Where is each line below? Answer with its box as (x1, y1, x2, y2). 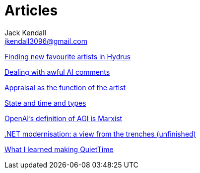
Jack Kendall (4, 28, 46, 37)
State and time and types (4, 98, 86, 107)
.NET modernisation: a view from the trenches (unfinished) (4, 129, 196, 138)
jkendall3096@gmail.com (4, 36, 87, 45)
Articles (4, 2, 58, 19)
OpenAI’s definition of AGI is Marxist (4, 114, 123, 123)
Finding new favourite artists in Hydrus (4, 52, 131, 61)
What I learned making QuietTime (4, 145, 114, 154)
